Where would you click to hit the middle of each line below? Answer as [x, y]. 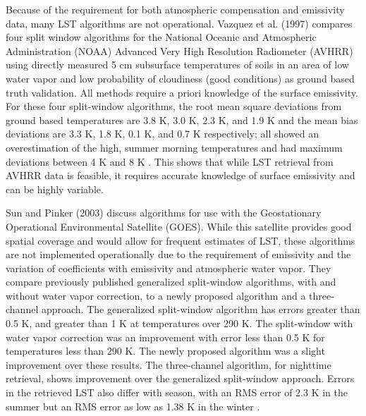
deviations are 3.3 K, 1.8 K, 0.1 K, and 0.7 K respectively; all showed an [163, 134]
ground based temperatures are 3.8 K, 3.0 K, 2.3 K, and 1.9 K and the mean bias [182, 120]
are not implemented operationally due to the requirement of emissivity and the [178, 254]
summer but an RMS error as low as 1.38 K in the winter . [133, 406]
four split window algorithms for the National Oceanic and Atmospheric [161, 37]
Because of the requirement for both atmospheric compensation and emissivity [175, 9]
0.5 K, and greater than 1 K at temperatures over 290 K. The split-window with [179, 323]
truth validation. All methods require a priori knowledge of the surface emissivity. [182, 92]
